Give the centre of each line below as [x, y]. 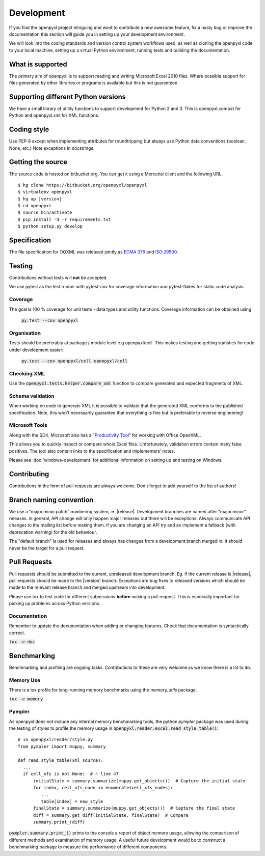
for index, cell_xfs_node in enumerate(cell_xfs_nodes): [103, 788]
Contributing [29, 474]
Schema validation [32, 396]
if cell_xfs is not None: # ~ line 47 [71, 774]
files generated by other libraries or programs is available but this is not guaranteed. [94, 83]
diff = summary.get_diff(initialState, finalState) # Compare [111, 815]
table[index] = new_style [72, 801]
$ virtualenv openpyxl [45, 192]
